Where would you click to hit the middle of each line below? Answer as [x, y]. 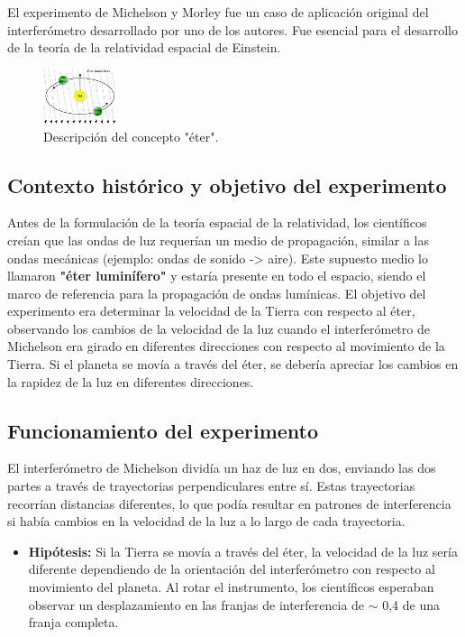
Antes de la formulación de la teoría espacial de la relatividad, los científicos [217, 222]
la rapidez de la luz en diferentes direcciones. [131, 381]
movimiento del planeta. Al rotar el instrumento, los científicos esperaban [231, 587]
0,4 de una [411, 604]
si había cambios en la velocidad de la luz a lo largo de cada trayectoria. [206, 521]
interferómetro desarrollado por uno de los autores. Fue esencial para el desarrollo [232, 29]
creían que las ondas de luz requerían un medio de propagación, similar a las [218, 240]
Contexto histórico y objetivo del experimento [227, 185]
